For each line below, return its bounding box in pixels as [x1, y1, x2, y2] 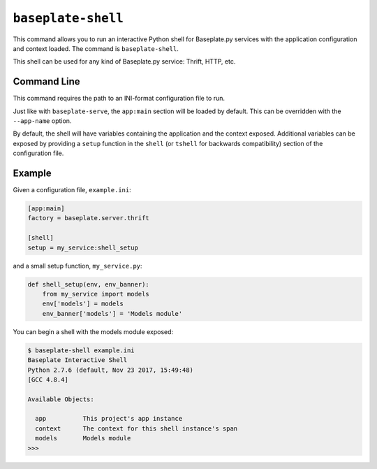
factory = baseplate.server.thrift [27, 214, 149, 222]
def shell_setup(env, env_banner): [27, 280, 149, 288]
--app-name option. [13, 117, 72, 125]
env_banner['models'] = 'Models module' [42, 310, 183, 317]
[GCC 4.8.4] [27, 375, 69, 384]
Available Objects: [27, 395, 94, 403]
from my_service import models [42, 290, 149, 298]
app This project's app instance [35, 414, 183, 423]
